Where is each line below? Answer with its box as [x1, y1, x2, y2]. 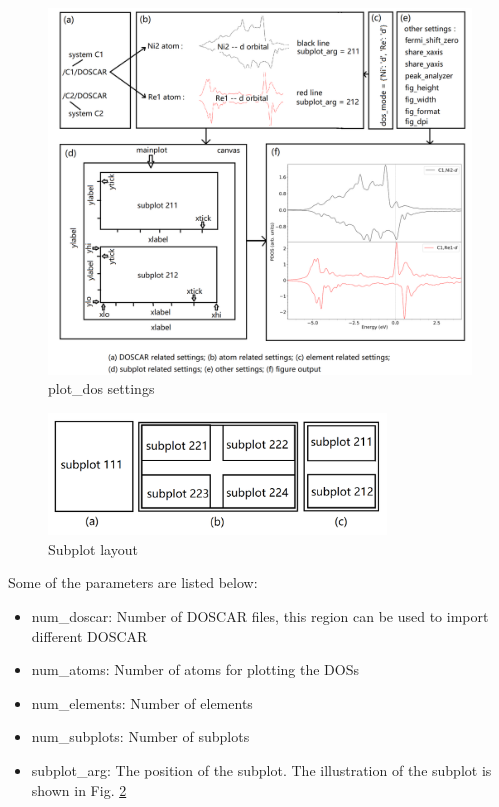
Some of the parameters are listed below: [8, 572, 258, 593]
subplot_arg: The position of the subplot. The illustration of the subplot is [31, 760, 492, 781]
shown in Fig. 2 [31, 779, 127, 800]
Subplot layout [48, 538, 138, 559]
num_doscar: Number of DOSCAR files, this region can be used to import [31, 606, 489, 627]
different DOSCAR [31, 625, 148, 646]
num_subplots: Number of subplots [31, 726, 250, 747]
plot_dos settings [48, 378, 155, 399]
